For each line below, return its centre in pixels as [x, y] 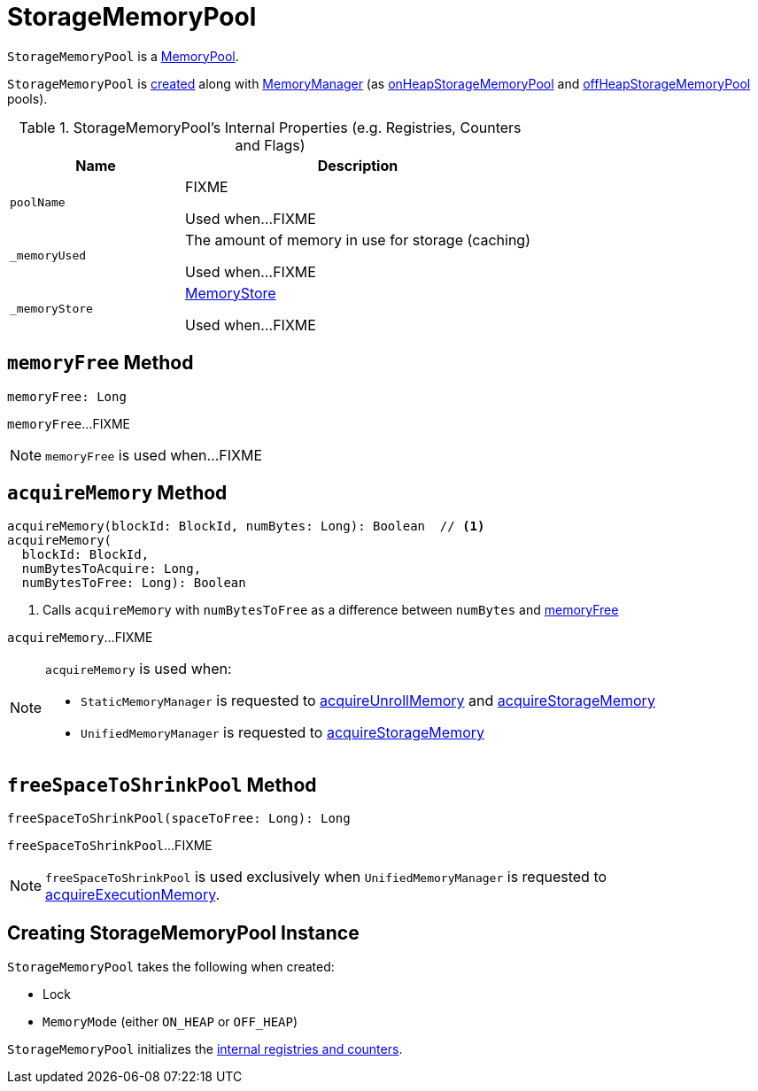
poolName [38, 203]
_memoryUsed [48, 256]
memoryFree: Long [67, 396]
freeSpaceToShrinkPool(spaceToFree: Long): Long [179, 819]
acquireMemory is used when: [139, 669]
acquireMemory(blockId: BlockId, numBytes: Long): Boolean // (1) [246, 526]
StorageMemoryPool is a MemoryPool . [123, 56]
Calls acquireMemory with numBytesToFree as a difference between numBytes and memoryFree [331, 610]
